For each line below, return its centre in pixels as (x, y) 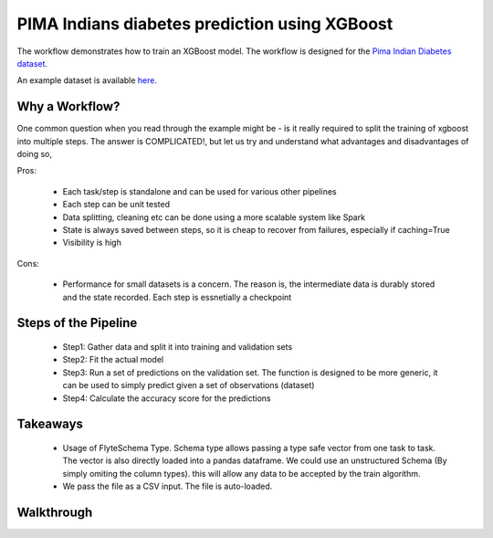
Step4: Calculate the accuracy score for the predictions (167, 398)
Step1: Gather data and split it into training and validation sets (178, 346)
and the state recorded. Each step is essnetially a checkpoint (177, 297)
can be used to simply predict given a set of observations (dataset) (189, 385)
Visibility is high (92, 243)
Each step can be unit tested (116, 205)
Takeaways (50, 424)
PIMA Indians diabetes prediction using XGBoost (205, 24)
